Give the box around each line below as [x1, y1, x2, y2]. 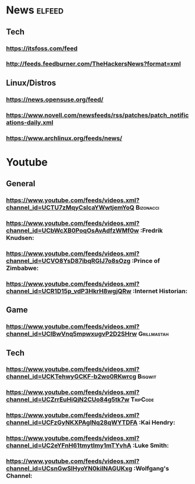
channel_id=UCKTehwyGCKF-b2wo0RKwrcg [6, 372, 137, 381]
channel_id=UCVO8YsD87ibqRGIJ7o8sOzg [6, 256, 131, 264]
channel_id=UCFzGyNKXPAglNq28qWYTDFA [6, 419, 138, 427]
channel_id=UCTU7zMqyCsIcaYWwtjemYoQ [6, 204, 135, 212]
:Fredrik [140, 227, 163, 234]
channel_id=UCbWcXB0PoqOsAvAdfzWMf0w [6, 227, 139, 234]
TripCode [130, 395, 154, 403]
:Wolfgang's [133, 465, 169, 473]
